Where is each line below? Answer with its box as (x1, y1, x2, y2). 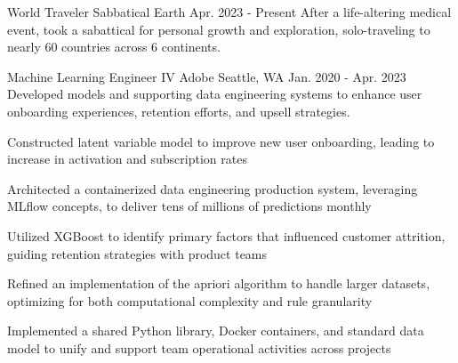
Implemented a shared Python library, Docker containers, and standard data (7, 321, 424, 340)
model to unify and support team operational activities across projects (7, 338, 391, 357)
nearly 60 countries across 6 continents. (7, 37, 221, 56)
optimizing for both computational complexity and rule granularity (7, 291, 373, 310)
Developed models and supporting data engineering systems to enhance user (7, 85, 422, 103)
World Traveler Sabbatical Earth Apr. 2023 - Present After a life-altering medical (7, 3, 452, 20)
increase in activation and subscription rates (7, 149, 247, 168)
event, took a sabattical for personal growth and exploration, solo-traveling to (7, 20, 430, 38)
